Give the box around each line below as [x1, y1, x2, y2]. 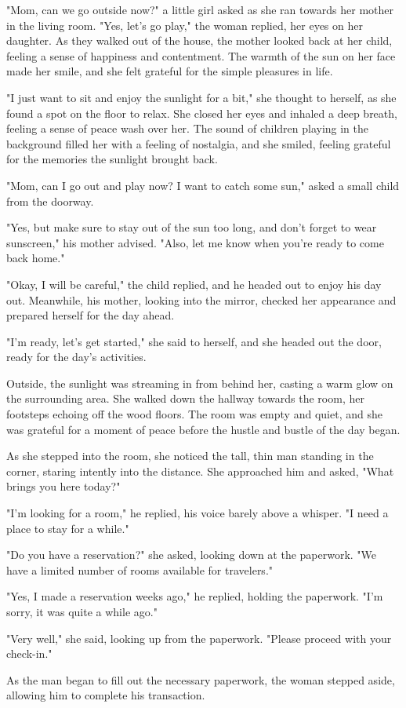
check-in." [6, 645, 53, 662]
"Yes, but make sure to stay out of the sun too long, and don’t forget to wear [6, 219, 377, 235]
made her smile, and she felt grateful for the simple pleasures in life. [6, 63, 333, 79]
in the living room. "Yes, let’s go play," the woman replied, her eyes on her [6, 16, 363, 33]
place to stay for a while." [6, 520, 129, 536]
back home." [6, 250, 65, 266]
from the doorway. [6, 192, 94, 209]
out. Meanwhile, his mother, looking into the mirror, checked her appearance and [6, 291, 397, 308]
